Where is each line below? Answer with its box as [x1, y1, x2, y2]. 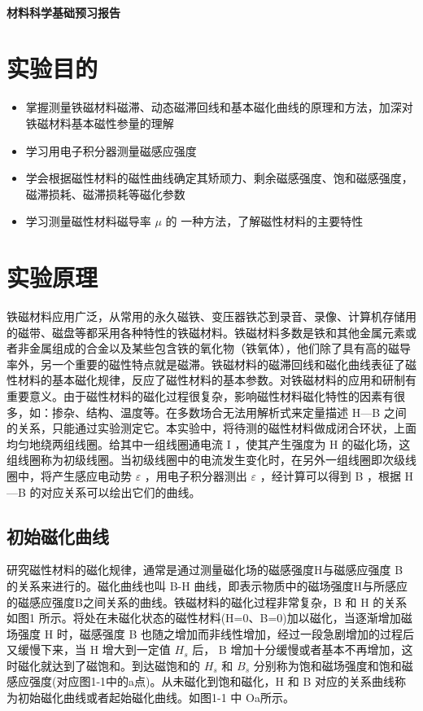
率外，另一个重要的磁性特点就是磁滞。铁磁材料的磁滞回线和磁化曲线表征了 [7, 355, 405, 372]
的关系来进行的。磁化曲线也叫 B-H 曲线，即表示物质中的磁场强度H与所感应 [7, 577, 408, 594]
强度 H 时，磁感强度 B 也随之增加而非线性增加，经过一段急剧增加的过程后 [17, 625, 415, 642]
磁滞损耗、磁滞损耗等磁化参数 [25, 185, 185, 202]
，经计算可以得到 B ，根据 [259, 467, 401, 484]
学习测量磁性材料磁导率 [25, 213, 151, 230]
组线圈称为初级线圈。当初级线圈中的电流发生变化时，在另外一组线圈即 [7, 451, 382, 468]
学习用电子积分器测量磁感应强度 [25, 142, 197, 159]
